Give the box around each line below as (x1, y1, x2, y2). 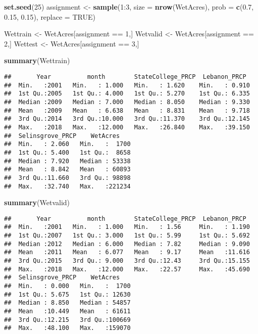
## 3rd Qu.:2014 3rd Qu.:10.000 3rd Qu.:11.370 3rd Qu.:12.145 (4, 115, 250, 123)
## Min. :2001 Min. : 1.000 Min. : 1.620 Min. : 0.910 (4, 81, 250, 89)
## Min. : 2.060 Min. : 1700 (4, 140, 131, 148)
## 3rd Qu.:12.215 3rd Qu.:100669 (4, 316, 131, 323)
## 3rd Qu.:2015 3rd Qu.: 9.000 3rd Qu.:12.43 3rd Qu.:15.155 (4, 257, 250, 265)
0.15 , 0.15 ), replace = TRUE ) (4, 11, 95, 22)
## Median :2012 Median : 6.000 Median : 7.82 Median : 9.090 (4, 240, 250, 248)
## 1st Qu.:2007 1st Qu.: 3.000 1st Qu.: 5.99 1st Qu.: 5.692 (4, 232, 250, 240)
